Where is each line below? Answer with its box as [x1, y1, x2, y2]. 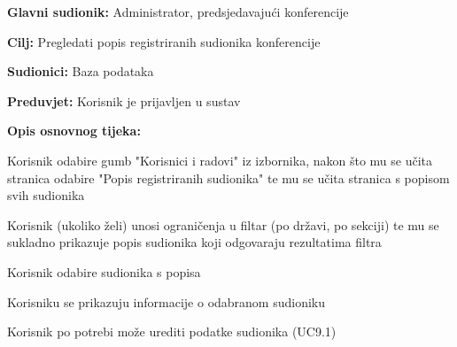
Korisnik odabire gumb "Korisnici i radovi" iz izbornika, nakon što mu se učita [7, 150, 433, 169]
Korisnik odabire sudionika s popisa [7, 262, 201, 281]
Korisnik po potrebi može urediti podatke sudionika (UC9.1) [7, 322, 337, 341]
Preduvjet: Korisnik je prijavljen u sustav [7, 91, 241, 110]
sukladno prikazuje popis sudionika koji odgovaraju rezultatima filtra [7, 233, 382, 251]
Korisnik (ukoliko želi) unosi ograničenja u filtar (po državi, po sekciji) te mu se [7, 215, 439, 234]
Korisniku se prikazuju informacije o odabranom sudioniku [7, 292, 326, 311]
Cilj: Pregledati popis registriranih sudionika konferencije [7, 32, 321, 50]
